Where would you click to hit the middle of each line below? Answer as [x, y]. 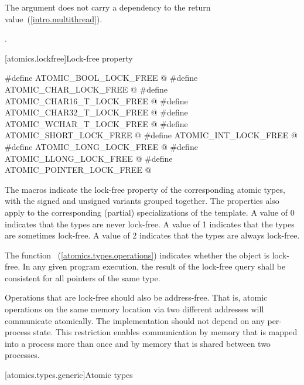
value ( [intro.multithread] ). [54, 18]
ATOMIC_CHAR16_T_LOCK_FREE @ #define [96, 100]
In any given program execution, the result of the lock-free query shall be [154, 266]
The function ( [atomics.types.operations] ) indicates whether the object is [137, 255]
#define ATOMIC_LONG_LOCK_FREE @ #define [101, 146]
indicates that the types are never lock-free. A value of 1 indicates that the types [150, 224]
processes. [22, 355]
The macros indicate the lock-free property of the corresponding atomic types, [145, 189]
